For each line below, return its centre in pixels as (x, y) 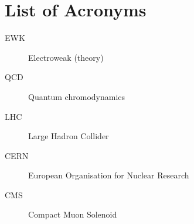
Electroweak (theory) (66, 57)
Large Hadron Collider (69, 136)
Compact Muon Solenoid (73, 214)
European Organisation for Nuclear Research (109, 175)
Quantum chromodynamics (77, 96)
